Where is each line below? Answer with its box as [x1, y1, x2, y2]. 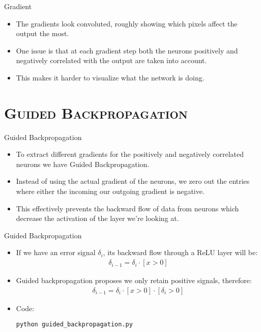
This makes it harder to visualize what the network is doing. [16, 72, 205, 82]
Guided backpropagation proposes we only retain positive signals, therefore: [16, 275, 252, 286]
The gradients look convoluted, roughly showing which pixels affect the [16, 18, 238, 29]
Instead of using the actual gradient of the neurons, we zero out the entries [16, 176, 250, 186]
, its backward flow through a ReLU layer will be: [103, 247, 258, 258]
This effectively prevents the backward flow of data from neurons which [16, 203, 239, 213]
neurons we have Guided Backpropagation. [16, 158, 150, 169]
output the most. [16, 28, 69, 39]
